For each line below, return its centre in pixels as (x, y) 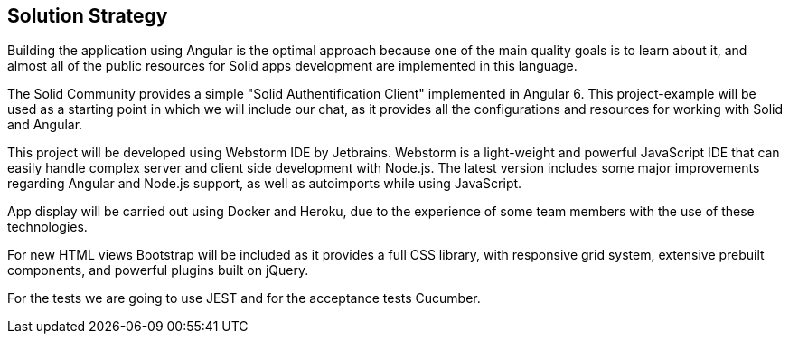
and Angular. (45, 125)
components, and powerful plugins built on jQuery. (158, 270)
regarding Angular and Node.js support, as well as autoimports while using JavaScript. (265, 184)
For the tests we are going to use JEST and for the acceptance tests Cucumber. (244, 298)
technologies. (47, 227)
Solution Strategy (88, 16)
